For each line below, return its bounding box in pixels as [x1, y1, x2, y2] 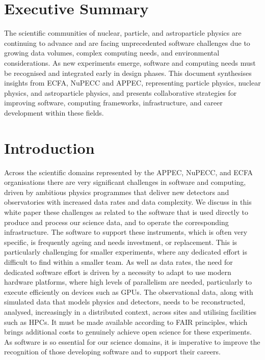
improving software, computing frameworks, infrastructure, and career [4, 97, 223, 108]
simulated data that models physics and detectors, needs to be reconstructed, [4, 296, 246, 307]
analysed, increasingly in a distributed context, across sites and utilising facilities [4, 306, 257, 317]
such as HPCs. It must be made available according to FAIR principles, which [4, 316, 248, 327]
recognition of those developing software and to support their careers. [4, 346, 221, 357]
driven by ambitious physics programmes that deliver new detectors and [4, 186, 229, 197]
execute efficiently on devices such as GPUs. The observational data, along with [4, 286, 253, 297]
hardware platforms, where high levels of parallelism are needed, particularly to [4, 276, 252, 287]
